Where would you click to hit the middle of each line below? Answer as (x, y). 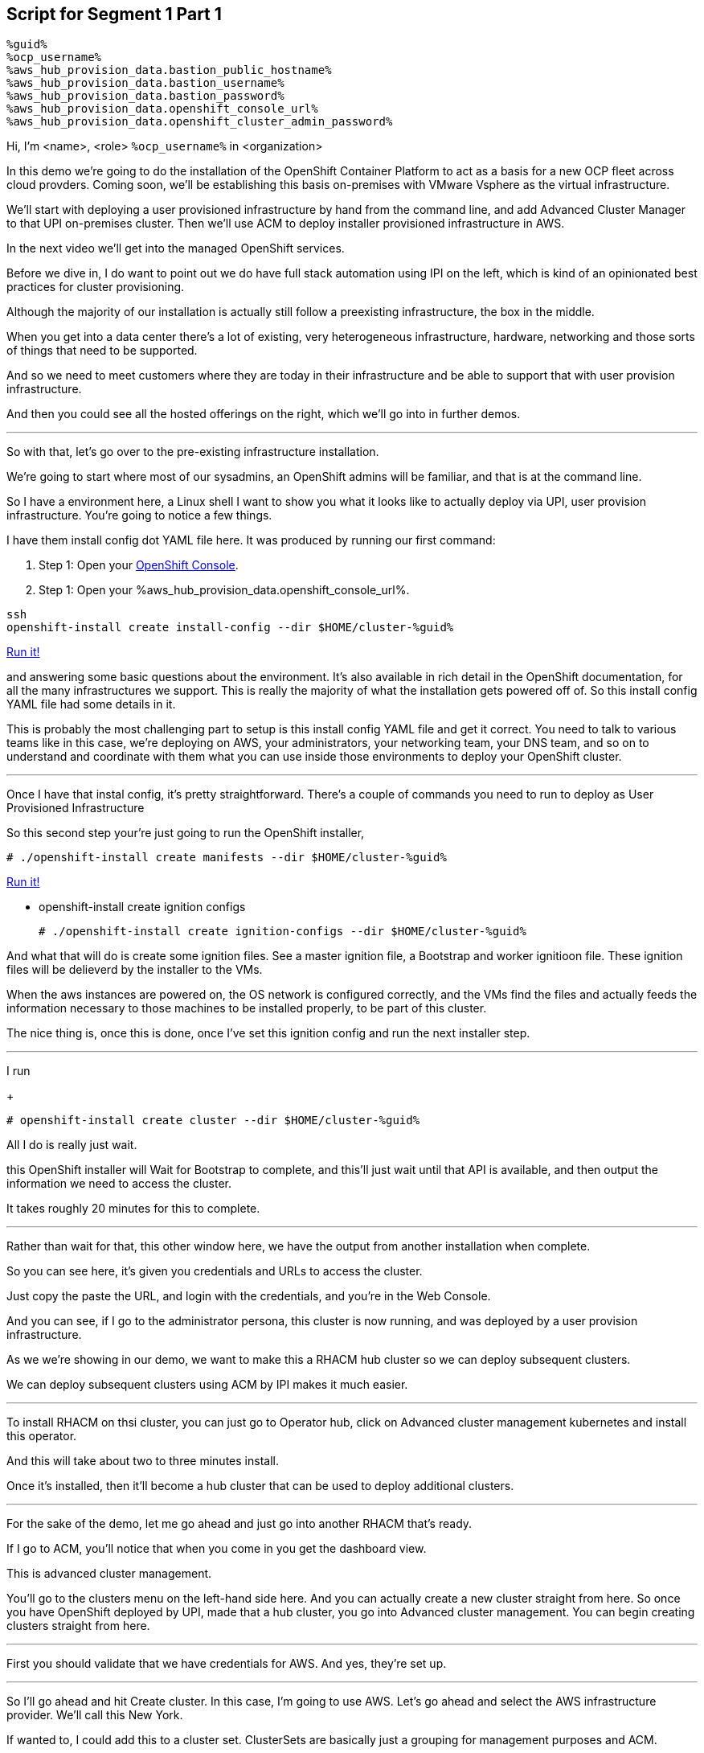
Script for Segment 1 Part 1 (114, 14)
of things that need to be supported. (102, 351)
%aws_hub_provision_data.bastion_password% (145, 96)
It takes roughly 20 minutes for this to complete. (133, 1209)
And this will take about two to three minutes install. (143, 1461)
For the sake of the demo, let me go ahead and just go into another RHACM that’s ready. (239, 1524)
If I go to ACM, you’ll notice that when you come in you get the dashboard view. (217, 1549)
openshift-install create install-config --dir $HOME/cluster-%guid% (230, 628)
